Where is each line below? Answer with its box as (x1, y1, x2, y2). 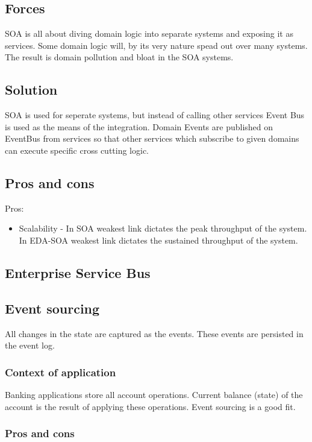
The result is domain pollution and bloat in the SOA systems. (5, 51, 234, 63)
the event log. (5, 339, 55, 352)
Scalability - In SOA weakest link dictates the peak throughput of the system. (19, 222, 307, 235)
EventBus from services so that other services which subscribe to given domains (5, 132, 299, 145)
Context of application (5, 364, 116, 379)
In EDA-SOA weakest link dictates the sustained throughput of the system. (19, 233, 298, 246)
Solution (5, 80, 58, 99)
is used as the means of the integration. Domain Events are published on (5, 120, 273, 133)
